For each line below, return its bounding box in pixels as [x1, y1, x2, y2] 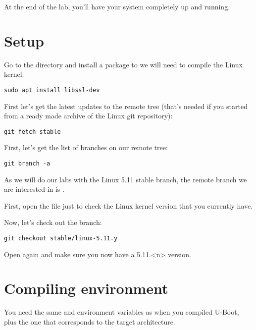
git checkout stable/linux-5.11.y [4, 235, 118, 242]
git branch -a [4, 160, 51, 167]
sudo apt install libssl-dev [4, 86, 100, 94]
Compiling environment [4, 278, 168, 298]
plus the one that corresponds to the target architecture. [4, 317, 175, 327]
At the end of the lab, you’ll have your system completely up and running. [4, 1, 230, 11]
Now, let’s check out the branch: [4, 217, 102, 227]
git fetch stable [4, 128, 61, 135]
